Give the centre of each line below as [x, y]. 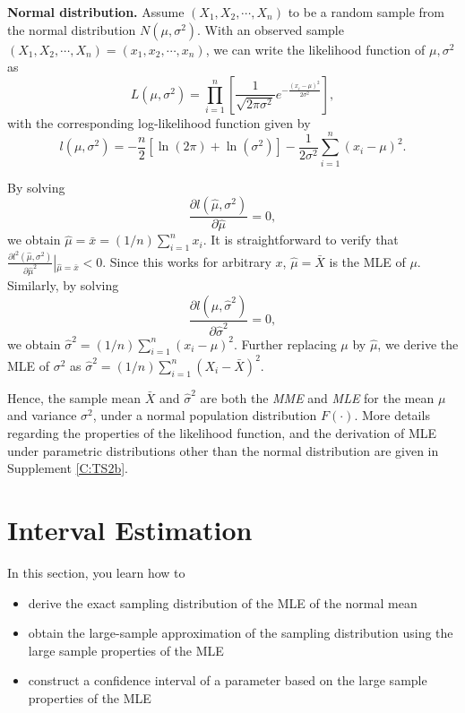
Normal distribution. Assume [96, 12]
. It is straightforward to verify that [301, 240]
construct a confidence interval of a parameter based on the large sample [228, 680]
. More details [392, 415]
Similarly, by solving [63, 285]
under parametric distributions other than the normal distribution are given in [223, 450]
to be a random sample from [366, 12]
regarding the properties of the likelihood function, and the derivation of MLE [222, 433]
